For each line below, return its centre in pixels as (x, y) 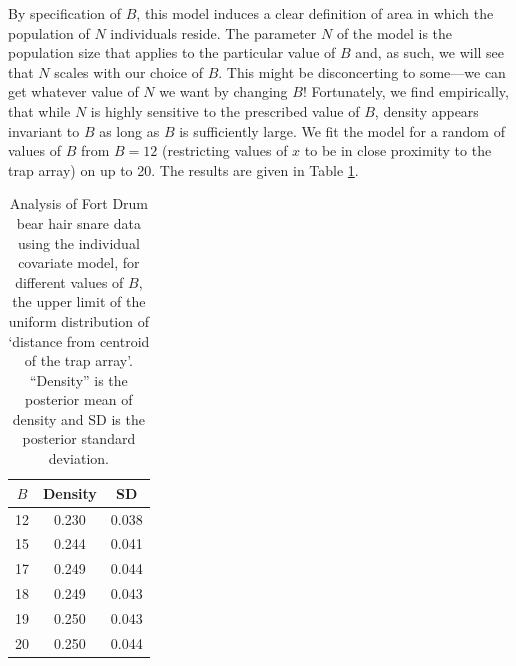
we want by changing (223, 91)
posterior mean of (79, 399)
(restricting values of (224, 150)
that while (39, 110)
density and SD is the (78, 418)
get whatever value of (73, 91)
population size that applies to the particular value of (172, 52)
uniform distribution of (78, 320)
